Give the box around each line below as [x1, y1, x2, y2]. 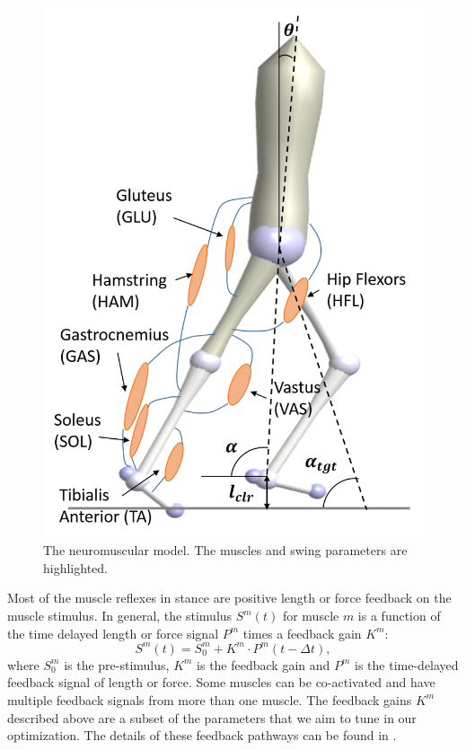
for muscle [282, 606, 339, 625]
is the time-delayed [355, 655, 459, 674]
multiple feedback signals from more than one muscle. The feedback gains [7, 690, 412, 709]
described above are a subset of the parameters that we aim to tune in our [7, 708, 417, 727]
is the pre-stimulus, [64, 655, 170, 674]
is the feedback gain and [197, 655, 330, 674]
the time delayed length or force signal [7, 623, 219, 642]
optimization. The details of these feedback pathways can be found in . [7, 726, 397, 745]
